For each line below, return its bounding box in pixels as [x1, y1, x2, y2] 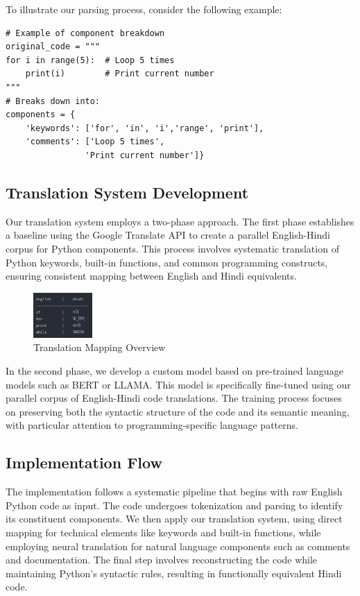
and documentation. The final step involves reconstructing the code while [6, 552, 318, 567]
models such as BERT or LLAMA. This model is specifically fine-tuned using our [6, 377, 351, 391]
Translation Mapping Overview [33, 340, 166, 355]
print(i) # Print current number [25, 69, 214, 79]
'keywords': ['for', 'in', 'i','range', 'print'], [25, 123, 264, 133]
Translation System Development [6, 181, 249, 203]
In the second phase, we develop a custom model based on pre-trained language [6, 364, 343, 378]
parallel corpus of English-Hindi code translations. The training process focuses [6, 391, 342, 405]
